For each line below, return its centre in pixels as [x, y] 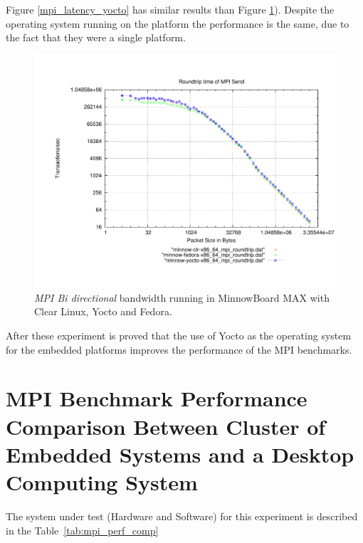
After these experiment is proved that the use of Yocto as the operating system [179, 336]
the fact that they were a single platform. [96, 37]
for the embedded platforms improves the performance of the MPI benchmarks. [179, 349]
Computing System [102, 482]
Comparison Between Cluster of [166, 426]
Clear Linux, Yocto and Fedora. [103, 311]
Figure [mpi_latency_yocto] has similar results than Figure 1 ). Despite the [170, 9]
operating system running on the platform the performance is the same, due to [178, 23]
